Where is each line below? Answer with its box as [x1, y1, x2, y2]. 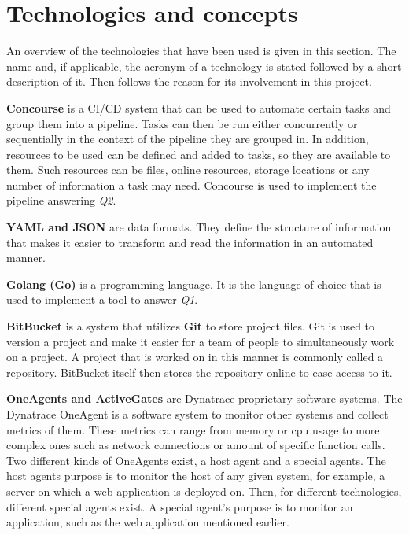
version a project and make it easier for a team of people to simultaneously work [6, 333, 395, 349]
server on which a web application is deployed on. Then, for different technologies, [6, 482, 402, 499]
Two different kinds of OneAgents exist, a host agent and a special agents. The [6, 452, 386, 468]
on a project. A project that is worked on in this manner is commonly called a [6, 349, 384, 365]
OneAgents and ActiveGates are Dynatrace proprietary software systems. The [6, 390, 403, 407]
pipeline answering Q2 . [6, 192, 116, 208]
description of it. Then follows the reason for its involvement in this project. [6, 73, 372, 90]
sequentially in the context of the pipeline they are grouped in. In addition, [6, 131, 369, 147]
